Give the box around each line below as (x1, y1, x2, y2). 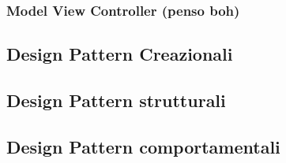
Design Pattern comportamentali (6, 134, 280, 158)
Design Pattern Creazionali (6, 42, 233, 66)
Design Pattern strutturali (6, 88, 226, 113)
